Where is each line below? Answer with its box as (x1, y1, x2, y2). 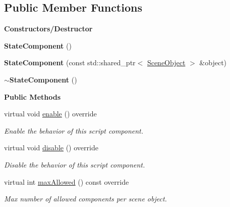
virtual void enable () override (4, 108, 97, 119)
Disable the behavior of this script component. (4, 159, 145, 170)
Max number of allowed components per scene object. (4, 193, 167, 204)
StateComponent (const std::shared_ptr (4, 57, 136, 68)
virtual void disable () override (4, 142, 98, 153)
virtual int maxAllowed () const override (4, 176, 129, 187)
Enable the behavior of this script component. (4, 125, 144, 136)
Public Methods (4, 91, 61, 102)
